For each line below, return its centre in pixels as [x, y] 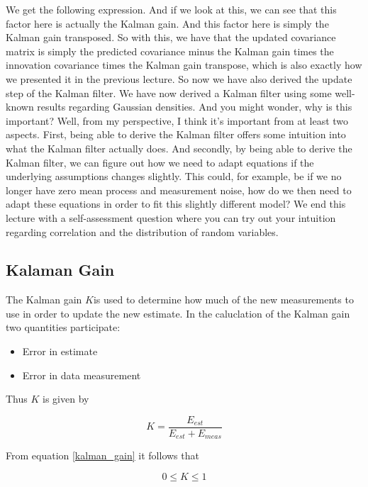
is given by [66, 399]
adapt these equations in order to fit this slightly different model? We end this [176, 204]
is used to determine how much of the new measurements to [223, 300]
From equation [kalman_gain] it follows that [102, 455]
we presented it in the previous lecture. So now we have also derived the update [179, 78]
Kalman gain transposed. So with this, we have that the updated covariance [171, 37]
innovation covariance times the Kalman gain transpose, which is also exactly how [184, 65]
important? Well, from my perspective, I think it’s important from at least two [177, 120]
